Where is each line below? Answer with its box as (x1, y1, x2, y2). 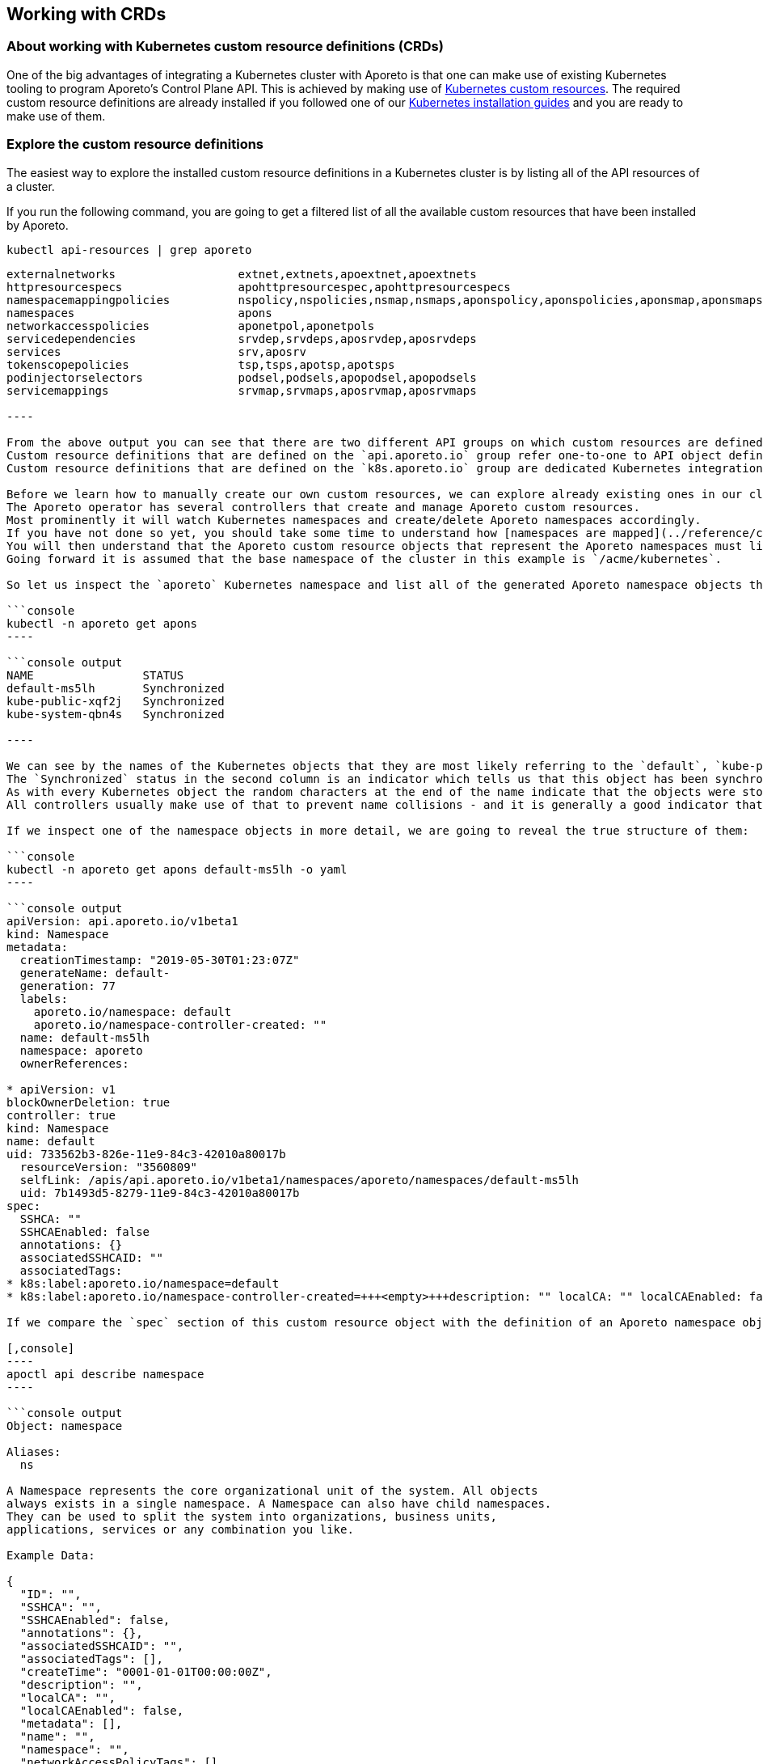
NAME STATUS (6, 668, 184, 682)
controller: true (6, 1108, 116, 1122)
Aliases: (6, 1445, 61, 1458)
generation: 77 (19, 979, 116, 992)
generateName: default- (19, 966, 171, 979)
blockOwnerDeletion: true (6, 1095, 171, 1109)
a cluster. (6, 179, 55, 193)
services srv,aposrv (6, 345, 306, 358)
